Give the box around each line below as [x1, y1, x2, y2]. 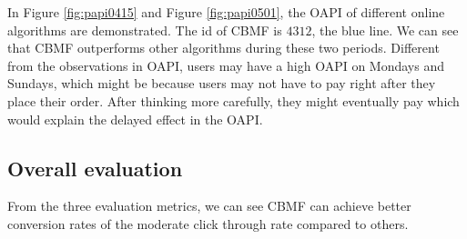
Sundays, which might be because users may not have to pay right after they [7, 74, 436, 93]
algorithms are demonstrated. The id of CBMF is [7, 20, 282, 39]
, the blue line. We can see [311, 20, 459, 39]
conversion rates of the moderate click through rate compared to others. [7, 214, 409, 233]
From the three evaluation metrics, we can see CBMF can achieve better [7, 196, 411, 215]
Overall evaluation [7, 154, 183, 182]
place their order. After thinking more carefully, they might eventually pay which [7, 91, 460, 110]
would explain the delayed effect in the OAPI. [7, 109, 263, 128]
